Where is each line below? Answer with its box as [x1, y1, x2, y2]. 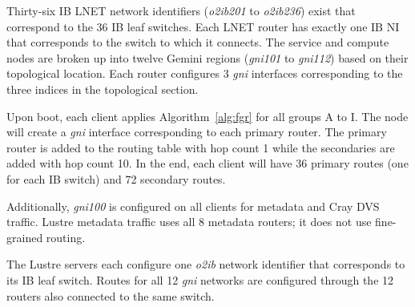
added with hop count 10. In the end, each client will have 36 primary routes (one [6, 155, 409, 172]
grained [6, 228, 43, 245]
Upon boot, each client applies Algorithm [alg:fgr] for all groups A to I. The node [6, 107, 409, 124]
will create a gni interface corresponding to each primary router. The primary [6, 123, 387, 140]
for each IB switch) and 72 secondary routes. [6, 170, 226, 187]
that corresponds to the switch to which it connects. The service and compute [6, 34, 389, 50]
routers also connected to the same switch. [6, 287, 215, 304]
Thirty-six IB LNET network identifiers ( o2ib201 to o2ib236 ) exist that [6, 2, 356, 18]
